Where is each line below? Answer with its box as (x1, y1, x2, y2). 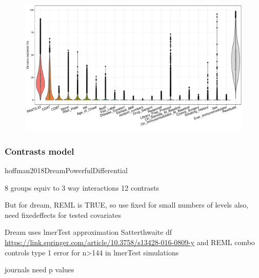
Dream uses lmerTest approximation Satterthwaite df (5, 227, 172, 237)
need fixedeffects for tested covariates (5, 209, 121, 220)
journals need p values (5, 264, 74, 275)
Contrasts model (5, 144, 74, 157)
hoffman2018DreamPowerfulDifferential (5, 165, 128, 175)
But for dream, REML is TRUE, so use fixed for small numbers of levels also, (5, 199, 249, 210)
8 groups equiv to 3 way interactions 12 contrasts (5, 182, 160, 193)
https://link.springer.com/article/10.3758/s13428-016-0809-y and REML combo (5, 236, 255, 247)
